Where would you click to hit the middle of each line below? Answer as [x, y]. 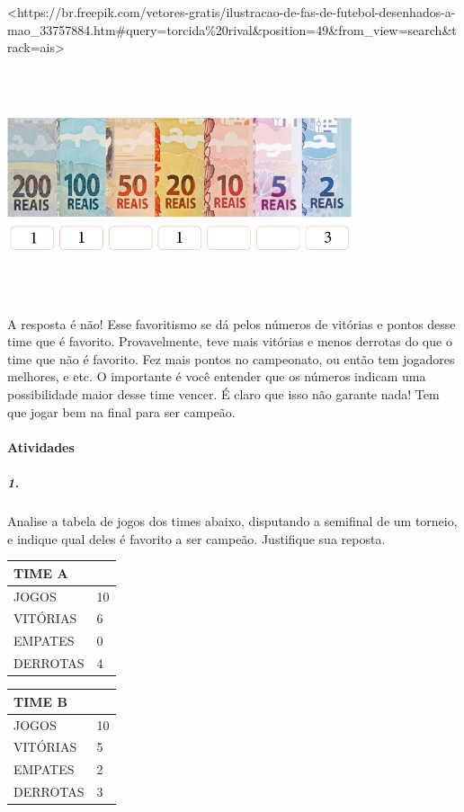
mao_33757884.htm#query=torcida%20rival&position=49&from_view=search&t [232, 29]
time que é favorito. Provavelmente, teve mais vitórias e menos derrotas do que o [230, 341]
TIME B [40, 701]
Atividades [41, 446]
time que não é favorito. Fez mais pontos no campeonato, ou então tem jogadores [231, 358]
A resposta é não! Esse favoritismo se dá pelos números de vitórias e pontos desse [232, 323]
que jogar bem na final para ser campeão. [121, 411]
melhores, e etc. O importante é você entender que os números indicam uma [217, 376]
